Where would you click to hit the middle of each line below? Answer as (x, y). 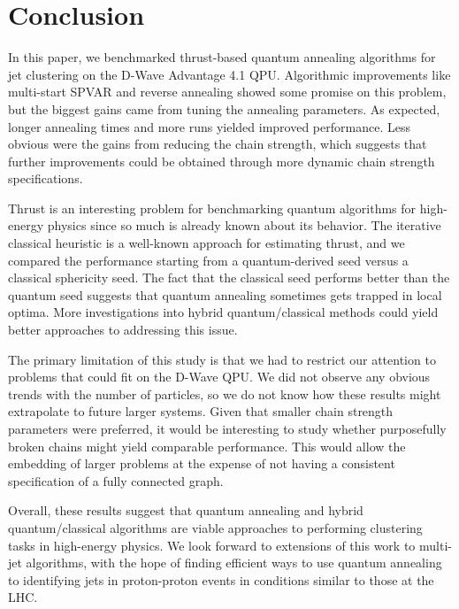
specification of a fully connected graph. (116, 480)
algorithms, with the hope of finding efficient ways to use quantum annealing (234, 563)
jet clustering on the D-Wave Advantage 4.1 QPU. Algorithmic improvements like (229, 74)
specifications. (46, 178)
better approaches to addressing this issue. (123, 330)
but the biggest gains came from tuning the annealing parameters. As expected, (224, 108)
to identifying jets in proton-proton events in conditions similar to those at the (221, 579)
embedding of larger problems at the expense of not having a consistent (202, 463)
